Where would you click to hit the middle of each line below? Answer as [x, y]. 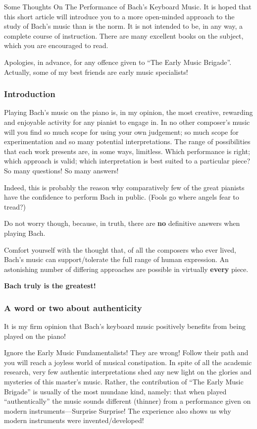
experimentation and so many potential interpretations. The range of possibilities [127, 141]
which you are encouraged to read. [56, 45]
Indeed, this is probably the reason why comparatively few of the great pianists [124, 187]
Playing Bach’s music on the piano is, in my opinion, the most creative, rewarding [128, 112]
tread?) [15, 206]
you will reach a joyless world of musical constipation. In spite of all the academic [128, 362]
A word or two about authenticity [73, 307]
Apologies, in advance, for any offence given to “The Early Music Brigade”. [118, 62]
